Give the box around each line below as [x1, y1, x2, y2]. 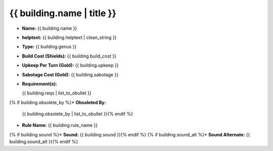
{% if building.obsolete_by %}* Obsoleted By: [9, 99, 106, 106]
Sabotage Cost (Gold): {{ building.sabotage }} [22, 71, 119, 78]
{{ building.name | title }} [9, 8, 116, 19]
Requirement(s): [22, 81, 58, 87]
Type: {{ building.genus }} [22, 43, 77, 50]
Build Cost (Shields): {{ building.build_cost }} [22, 53, 116, 59]
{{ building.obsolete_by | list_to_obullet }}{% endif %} [22, 111, 133, 117]
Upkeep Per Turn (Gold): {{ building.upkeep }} [22, 62, 119, 68]
